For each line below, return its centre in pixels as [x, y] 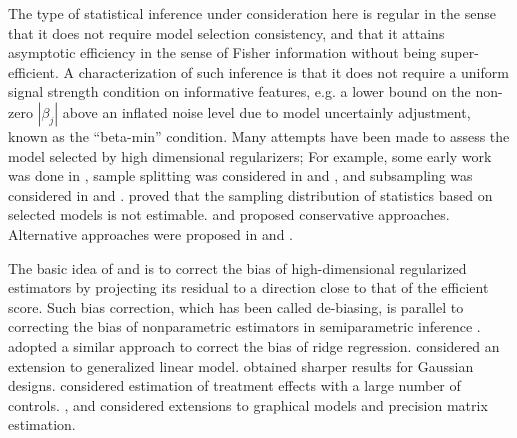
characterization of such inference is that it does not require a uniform [293, 71]
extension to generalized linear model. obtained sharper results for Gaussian [241, 365]
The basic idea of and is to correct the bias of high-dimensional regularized [237, 267]
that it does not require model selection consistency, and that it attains [226, 32]
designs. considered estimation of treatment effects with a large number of [234, 385]
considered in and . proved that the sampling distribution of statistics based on [250, 194]
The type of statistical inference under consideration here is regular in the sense [252, 13]
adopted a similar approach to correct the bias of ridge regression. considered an [254, 345]
